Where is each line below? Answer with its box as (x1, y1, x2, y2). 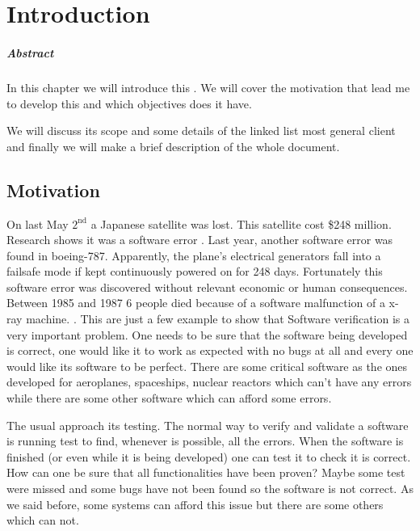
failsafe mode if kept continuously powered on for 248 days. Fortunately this (6, 263, 383, 280)
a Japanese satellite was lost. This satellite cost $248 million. (90, 215, 392, 232)
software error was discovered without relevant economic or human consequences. (6, 278, 408, 295)
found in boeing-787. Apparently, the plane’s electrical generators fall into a (6, 247, 381, 263)
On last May (6, 215, 69, 232)
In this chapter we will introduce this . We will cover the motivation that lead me (6, 78, 410, 95)
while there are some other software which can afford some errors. (6, 390, 332, 407)
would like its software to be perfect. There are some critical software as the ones (6, 357, 408, 374)
